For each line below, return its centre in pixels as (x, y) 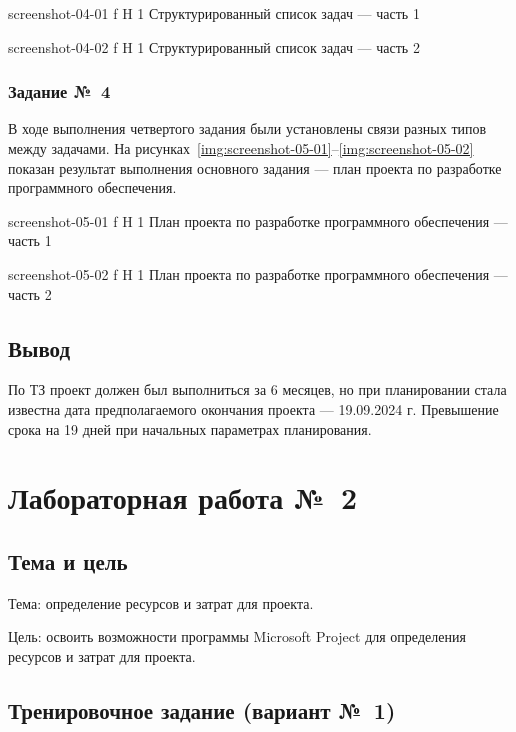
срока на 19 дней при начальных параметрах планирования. (190, 428)
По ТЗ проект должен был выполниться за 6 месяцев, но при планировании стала (257, 389)
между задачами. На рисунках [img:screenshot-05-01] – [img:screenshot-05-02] (241, 148)
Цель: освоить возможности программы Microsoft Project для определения (237, 636)
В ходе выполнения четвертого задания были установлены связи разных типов (247, 128)
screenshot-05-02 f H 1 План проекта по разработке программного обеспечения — (258, 273)
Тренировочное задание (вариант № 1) (202, 709)
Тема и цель (68, 560)
